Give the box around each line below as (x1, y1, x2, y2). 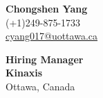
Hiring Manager (6, 51, 84, 66)
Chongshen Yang (6, 1, 88, 15)
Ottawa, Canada (6, 79, 75, 93)
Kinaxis (6, 65, 43, 80)
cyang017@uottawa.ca (6, 28, 97, 43)
